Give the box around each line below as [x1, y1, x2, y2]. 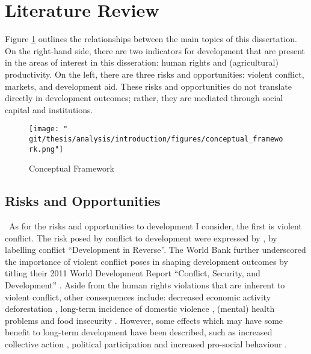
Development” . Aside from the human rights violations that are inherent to [5, 279, 285, 291]
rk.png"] [29, 144, 64, 154]
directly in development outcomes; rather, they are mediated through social [5, 92, 283, 104]
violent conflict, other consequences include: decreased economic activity [5, 290, 271, 303]
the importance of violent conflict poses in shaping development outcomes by [5, 255, 288, 267]
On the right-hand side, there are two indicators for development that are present [5, 44, 306, 57]
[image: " [29, 125, 68, 134]
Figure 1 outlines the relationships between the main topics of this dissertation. [5, 33, 297, 45]
